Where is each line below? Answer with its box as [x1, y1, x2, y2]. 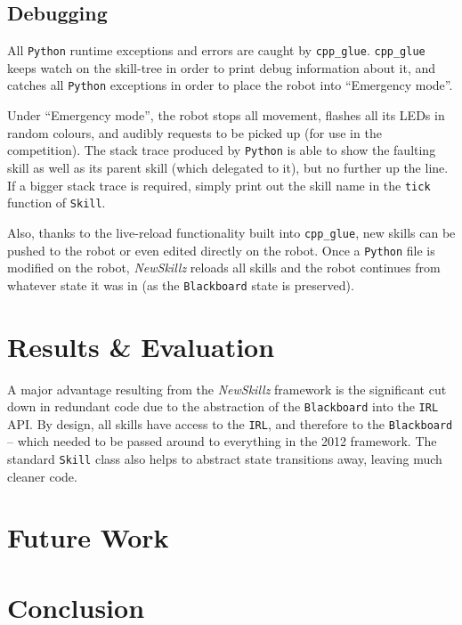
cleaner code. [7, 467, 77, 485]
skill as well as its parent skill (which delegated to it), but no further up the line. [7, 158, 449, 176]
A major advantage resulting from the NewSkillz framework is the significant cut [7, 379, 447, 398]
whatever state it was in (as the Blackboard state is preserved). [7, 275, 354, 294]
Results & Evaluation [7, 328, 275, 364]
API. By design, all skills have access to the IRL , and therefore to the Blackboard [7, 414, 453, 433]
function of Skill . [7, 193, 106, 212]
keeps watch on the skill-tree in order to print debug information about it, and [7, 58, 436, 77]
